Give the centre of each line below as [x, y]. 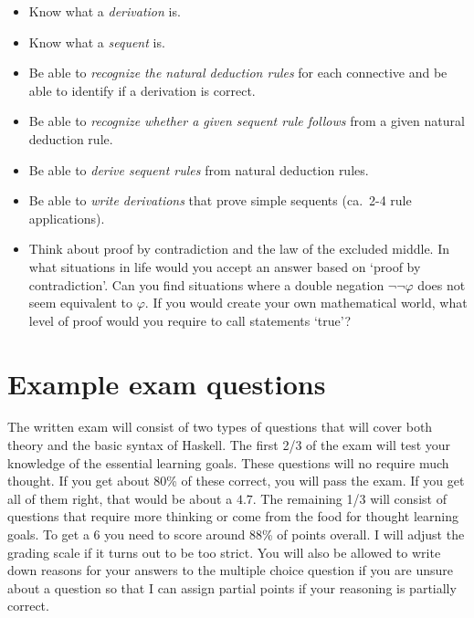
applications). [67, 218]
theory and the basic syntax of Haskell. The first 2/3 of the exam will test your [229, 445]
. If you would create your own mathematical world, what [306, 303]
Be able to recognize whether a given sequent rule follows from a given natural [247, 121]
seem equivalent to [81, 303]
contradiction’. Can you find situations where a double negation [206, 284]
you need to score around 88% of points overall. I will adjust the [284, 534]
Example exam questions [167, 383]
